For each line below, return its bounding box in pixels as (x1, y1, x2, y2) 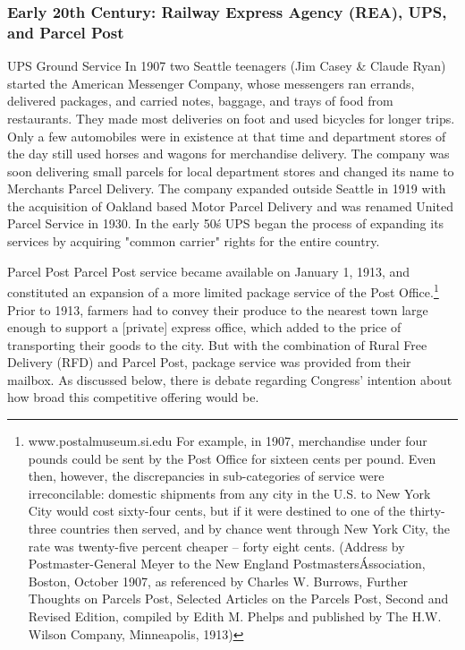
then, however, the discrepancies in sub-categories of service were (28, 466, 385, 485)
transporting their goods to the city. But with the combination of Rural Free (7, 335, 427, 354)
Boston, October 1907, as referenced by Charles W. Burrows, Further (28, 571, 409, 590)
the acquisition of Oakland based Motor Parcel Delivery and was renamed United (7, 196, 453, 215)
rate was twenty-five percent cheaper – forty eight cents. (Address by (28, 536, 405, 555)
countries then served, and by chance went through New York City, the (60, 519, 451, 538)
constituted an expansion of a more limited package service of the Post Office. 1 (7, 280, 439, 301)
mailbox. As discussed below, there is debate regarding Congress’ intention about (7, 370, 452, 389)
